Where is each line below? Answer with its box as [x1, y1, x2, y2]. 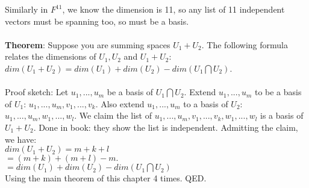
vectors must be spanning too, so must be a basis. [5, 14, 189, 27]
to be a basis [254, 86, 302, 98]
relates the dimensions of [5, 50, 96, 63]
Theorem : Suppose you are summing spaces [5, 38, 170, 51]
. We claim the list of [74, 109, 152, 122]
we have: [5, 133, 37, 145]
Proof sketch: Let [5, 86, 69, 98]
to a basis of [183, 97, 228, 110]
